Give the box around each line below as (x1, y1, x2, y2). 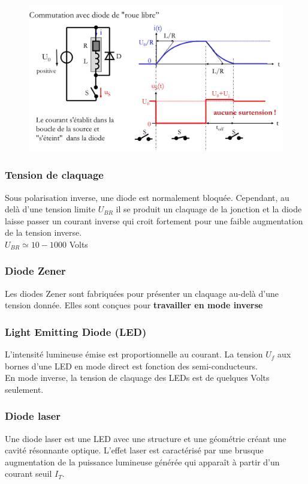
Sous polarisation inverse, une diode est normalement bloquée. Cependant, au (5, 191, 289, 203)
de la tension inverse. (5, 226, 82, 239)
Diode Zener (5, 263, 66, 278)
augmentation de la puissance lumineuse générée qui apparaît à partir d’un (5, 455, 280, 468)
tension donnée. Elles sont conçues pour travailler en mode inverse (5, 299, 263, 311)
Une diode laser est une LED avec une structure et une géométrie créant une (5, 432, 286, 444)
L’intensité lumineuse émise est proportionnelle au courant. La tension (5, 348, 263, 360)
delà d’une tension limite (5, 203, 95, 215)
